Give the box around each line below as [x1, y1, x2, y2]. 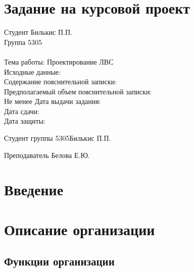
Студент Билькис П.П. [4, 27, 72, 37]
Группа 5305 [4, 36, 42, 47]
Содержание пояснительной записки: [4, 76, 117, 87]
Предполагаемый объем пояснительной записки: [4, 86, 152, 96]
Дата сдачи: [4, 105, 39, 116]
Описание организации [4, 219, 155, 239]
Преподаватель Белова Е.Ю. [4, 149, 90, 160]
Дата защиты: [4, 116, 45, 126]
